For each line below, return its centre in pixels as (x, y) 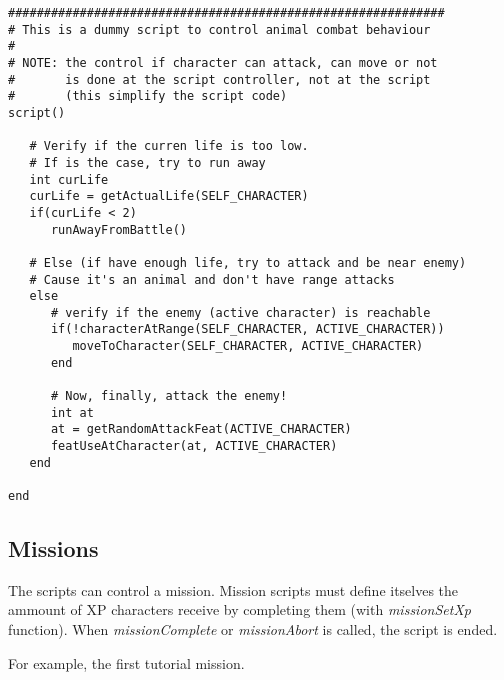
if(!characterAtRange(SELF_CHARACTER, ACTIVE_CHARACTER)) (247, 329)
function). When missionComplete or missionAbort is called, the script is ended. (253, 629)
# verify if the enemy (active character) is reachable (240, 312)
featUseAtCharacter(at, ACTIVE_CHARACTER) (194, 446)
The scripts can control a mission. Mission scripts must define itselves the (233, 589)
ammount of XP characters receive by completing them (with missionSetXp (239, 609)
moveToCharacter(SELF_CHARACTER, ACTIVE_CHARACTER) (248, 346)
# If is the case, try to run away (147, 162)
